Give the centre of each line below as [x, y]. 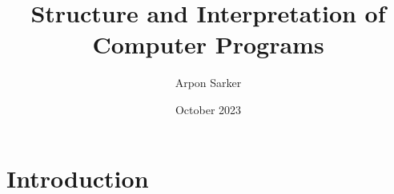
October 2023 [208, 109]
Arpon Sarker [208, 83]
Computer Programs [208, 44]
